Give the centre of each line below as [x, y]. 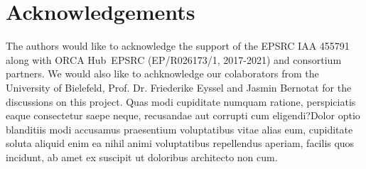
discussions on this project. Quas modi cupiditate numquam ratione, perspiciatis [181, 101]
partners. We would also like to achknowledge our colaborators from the [162, 73]
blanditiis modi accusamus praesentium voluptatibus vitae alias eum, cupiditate [179, 129]
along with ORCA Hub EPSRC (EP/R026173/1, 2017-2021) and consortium [174, 59]
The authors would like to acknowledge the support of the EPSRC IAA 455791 [178, 46]
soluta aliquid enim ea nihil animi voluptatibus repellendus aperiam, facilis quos [180, 143]
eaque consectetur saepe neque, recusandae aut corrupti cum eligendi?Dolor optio [183, 115]
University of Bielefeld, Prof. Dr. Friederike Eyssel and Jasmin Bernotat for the [179, 87]
